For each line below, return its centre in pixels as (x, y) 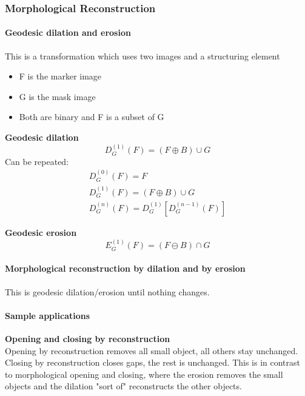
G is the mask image (57, 96)
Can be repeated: (37, 161)
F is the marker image (60, 76)
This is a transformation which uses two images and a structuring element (142, 55)
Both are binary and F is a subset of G (92, 117)
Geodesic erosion (41, 232)
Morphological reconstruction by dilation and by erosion (125, 268)
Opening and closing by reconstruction (88, 339)
